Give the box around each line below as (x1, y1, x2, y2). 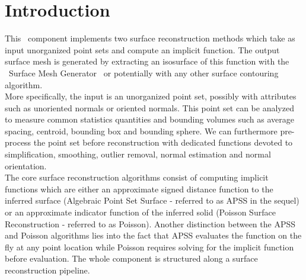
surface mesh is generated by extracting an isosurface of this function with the (5, 55, 289, 67)
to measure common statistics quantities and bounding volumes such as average (5, 113, 294, 125)
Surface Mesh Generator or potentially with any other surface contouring (8, 66, 279, 79)
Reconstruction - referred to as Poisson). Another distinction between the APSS (5, 217, 295, 230)
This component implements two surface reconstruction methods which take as (5, 32, 295, 44)
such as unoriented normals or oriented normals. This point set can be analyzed (5, 101, 294, 114)
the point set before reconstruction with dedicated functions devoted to (33, 136, 293, 149)
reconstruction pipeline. (5, 264, 90, 276)
